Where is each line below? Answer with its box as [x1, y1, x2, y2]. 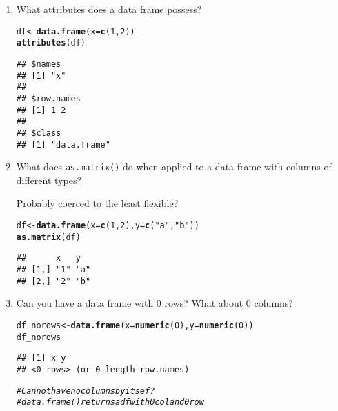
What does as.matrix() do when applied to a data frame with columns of [16, 159, 332, 174]
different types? [16, 172, 82, 187]
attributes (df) [16, 38, 86, 48]
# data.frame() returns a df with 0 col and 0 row [16, 397, 204, 408]
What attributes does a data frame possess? [16, 2, 202, 16]
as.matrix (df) [16, 232, 81, 242]
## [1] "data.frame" [16, 139, 110, 150]
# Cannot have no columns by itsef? [16, 385, 155, 396]
